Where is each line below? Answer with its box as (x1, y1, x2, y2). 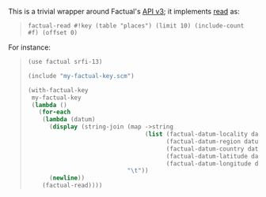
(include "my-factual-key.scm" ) (27, 72, 135, 80)
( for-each (38, 108, 71, 117)
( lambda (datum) (42, 116, 96, 124)
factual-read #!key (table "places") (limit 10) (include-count (27, 22, 245, 30)
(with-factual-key (27, 86, 89, 94)
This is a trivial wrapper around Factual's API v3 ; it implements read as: (8, 7, 240, 16)
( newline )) (48, 174, 85, 182)
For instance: (8, 43, 51, 52)
